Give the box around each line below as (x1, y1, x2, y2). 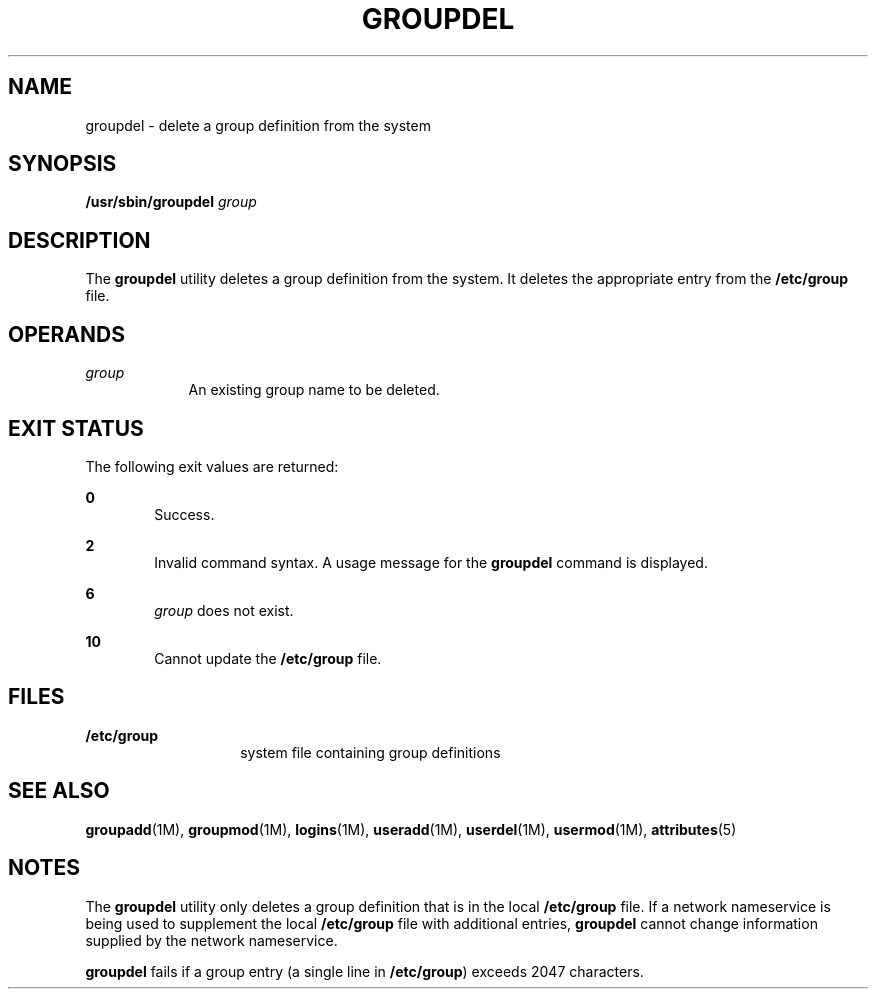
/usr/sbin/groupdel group (85, 193, 257, 211)
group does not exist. (154, 601, 294, 619)
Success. (154, 505, 215, 523)
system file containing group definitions (240, 743, 501, 761)
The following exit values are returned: (85, 457, 339, 475)
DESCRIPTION (8, 227, 151, 253)
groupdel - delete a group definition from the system (85, 116, 431, 134)
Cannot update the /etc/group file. (154, 649, 382, 667)
